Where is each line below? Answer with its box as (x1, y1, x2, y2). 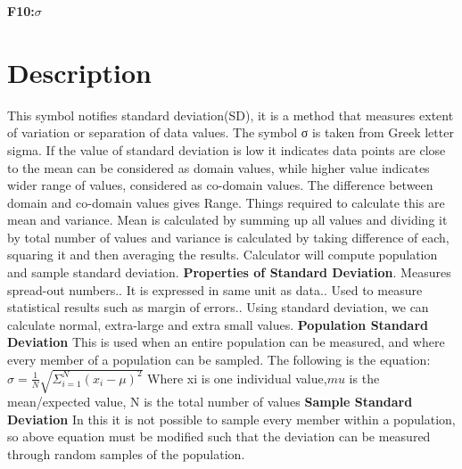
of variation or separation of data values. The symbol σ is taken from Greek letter (7, 123, 454, 142)
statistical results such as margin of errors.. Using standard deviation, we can (7, 298, 429, 317)
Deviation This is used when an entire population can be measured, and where (7, 333, 445, 351)
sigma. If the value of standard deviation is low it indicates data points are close (7, 140, 446, 159)
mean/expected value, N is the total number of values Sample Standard (7, 392, 413, 411)
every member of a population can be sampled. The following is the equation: (7, 350, 431, 369)
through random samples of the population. (7, 444, 245, 463)
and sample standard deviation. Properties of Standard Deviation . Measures (7, 263, 451, 282)
